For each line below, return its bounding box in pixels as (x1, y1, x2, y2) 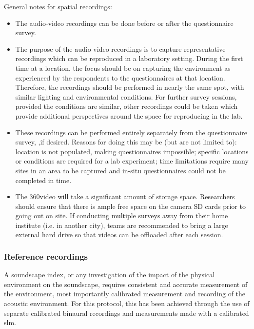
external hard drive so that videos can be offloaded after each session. (15, 229, 223, 240)
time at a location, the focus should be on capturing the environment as (15, 62, 231, 73)
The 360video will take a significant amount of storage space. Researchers (15, 191, 235, 202)
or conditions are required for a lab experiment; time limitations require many (15, 156, 249, 166)
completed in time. (15, 175, 72, 185)
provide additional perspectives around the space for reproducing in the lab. (15, 110, 243, 121)
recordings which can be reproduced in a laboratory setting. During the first (15, 53, 243, 63)
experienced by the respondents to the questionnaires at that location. (15, 72, 225, 82)
